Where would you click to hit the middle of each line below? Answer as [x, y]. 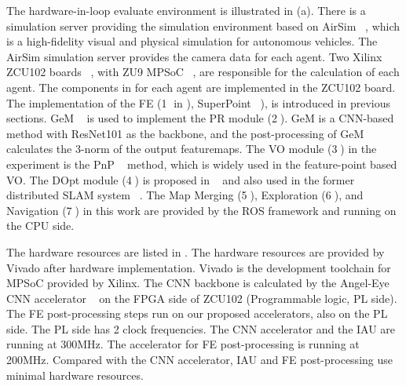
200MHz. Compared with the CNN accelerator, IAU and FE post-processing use [199, 360]
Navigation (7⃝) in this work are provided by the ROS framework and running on [201, 210]
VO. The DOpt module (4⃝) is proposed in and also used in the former [181, 179]
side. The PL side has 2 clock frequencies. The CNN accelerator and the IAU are [201, 328]
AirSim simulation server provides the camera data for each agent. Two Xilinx [194, 56]
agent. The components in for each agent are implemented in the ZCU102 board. [201, 87]
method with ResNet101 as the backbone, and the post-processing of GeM [185, 133]
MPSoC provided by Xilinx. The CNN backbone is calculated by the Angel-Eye [198, 283]
